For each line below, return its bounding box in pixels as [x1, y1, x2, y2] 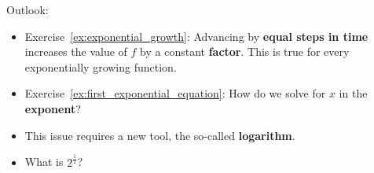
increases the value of [24, 43, 127, 60]
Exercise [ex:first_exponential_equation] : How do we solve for [24, 85, 326, 101]
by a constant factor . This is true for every [140, 43, 350, 60]
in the [339, 85, 368, 101]
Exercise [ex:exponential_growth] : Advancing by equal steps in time [24, 28, 368, 44]
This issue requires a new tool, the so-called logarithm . [24, 127, 295, 143]
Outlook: [6, 2, 49, 17]
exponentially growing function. [24, 58, 177, 75]
